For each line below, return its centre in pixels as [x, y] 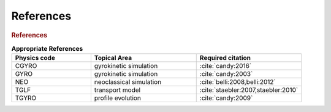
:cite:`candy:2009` [226, 98]
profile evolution [117, 98]
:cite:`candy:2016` [226, 66]
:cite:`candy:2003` [226, 74]
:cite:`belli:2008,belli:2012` [238, 82]
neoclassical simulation [128, 82]
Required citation [225, 58]
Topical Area [113, 58]
